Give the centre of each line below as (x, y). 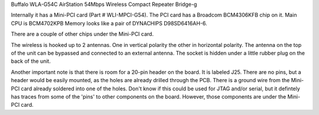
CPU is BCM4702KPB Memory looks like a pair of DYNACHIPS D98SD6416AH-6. (109, 23)
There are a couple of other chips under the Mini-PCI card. (82, 34)
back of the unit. (31, 61)
